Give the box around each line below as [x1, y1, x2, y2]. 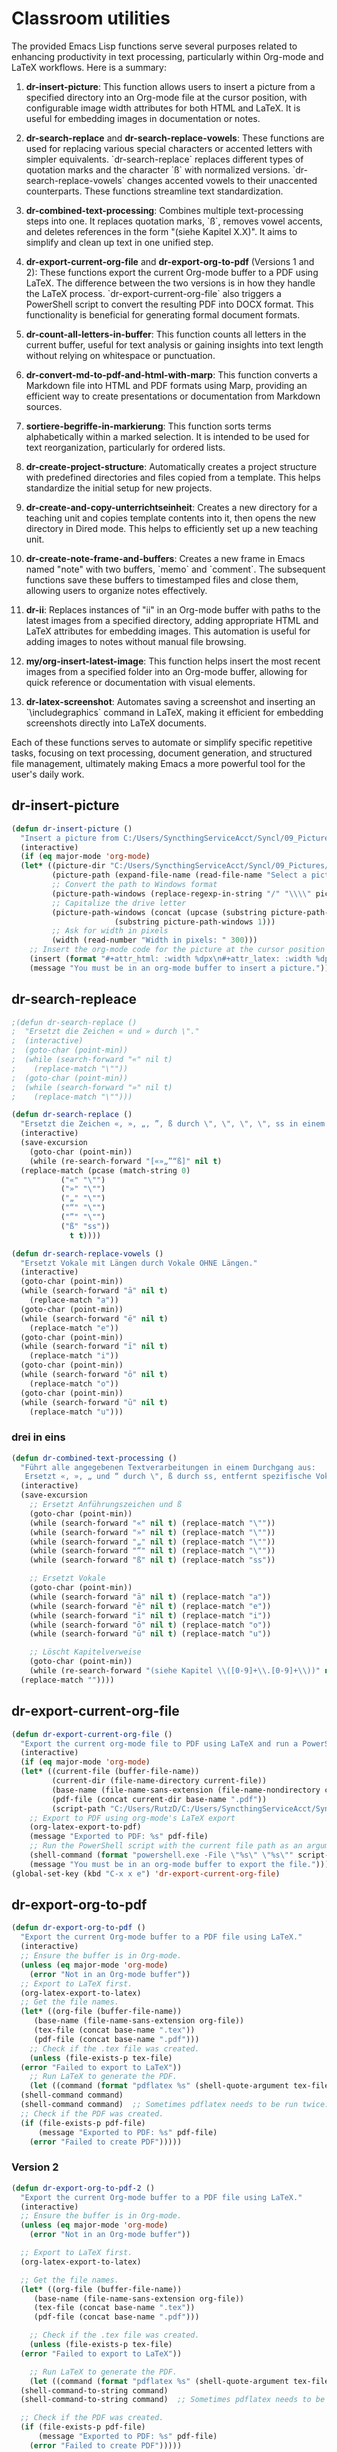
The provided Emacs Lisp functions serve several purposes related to [11, 40, 298, 52]
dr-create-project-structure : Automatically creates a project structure [25, 460, 318, 472]
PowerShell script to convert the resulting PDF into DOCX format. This [25, 298, 314, 310]
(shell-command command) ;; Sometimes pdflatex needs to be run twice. [20, 2100, 330, 2110]
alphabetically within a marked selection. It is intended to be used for [25, 430, 310, 442]
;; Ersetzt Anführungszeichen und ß [29, 1500, 183, 1510]
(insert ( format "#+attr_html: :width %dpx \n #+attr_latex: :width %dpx [29, 954, 334, 964]
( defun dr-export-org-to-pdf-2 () [11, 2183, 156, 2193]
